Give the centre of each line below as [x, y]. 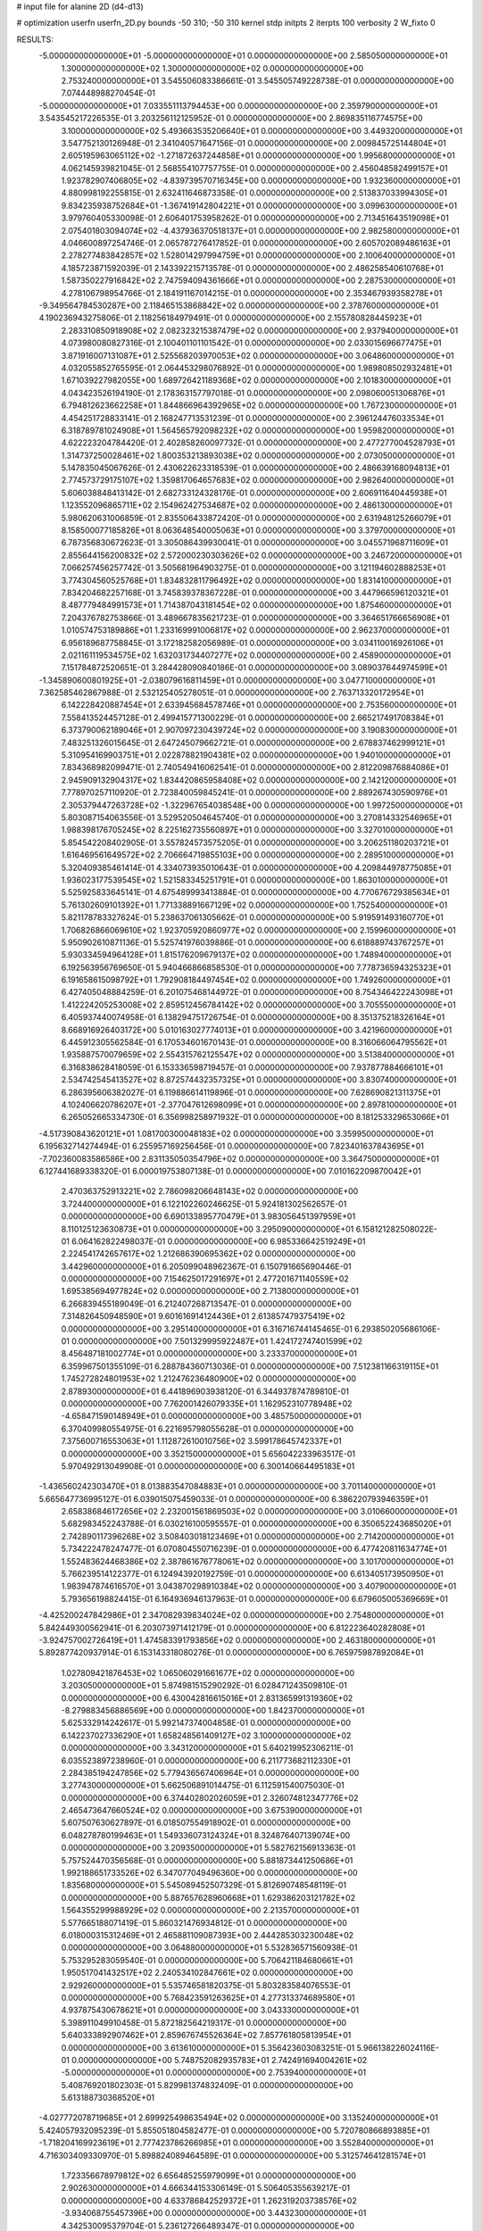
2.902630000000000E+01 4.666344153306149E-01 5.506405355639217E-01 [206, 2188]
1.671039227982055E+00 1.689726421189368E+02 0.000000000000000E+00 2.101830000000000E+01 [256, 380]
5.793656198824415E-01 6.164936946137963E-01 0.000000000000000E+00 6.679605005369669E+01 [255, 1598]
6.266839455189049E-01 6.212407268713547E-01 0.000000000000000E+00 [206, 1304]
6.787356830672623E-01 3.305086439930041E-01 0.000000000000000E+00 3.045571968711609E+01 [255, 543]
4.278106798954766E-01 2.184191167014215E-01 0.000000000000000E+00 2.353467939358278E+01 [252, 293]
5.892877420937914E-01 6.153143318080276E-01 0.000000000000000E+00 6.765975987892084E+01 [231, 1653]
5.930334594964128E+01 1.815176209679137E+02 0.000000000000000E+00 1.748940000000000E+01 [256, 955]
